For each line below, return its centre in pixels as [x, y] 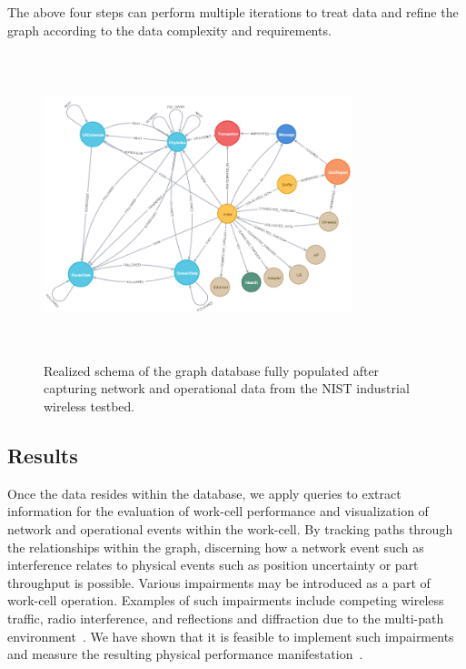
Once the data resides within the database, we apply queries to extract [204, 493]
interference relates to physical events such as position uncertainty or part [213, 565]
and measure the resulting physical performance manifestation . [185, 654]
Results [43, 455]
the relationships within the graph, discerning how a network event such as [216, 547]
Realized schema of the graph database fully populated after [212, 370]
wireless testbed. [89, 405]
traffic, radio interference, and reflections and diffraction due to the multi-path [226, 618]
